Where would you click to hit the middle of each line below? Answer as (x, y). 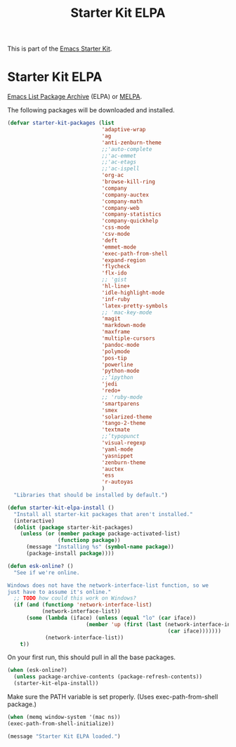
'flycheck (116, 267)
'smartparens (120, 404)
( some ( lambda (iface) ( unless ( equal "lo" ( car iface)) (111, 618)
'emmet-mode (119, 247)
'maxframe (116, 332)
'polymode (116, 351)
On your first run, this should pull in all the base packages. (91, 657)
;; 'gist (114, 280)
